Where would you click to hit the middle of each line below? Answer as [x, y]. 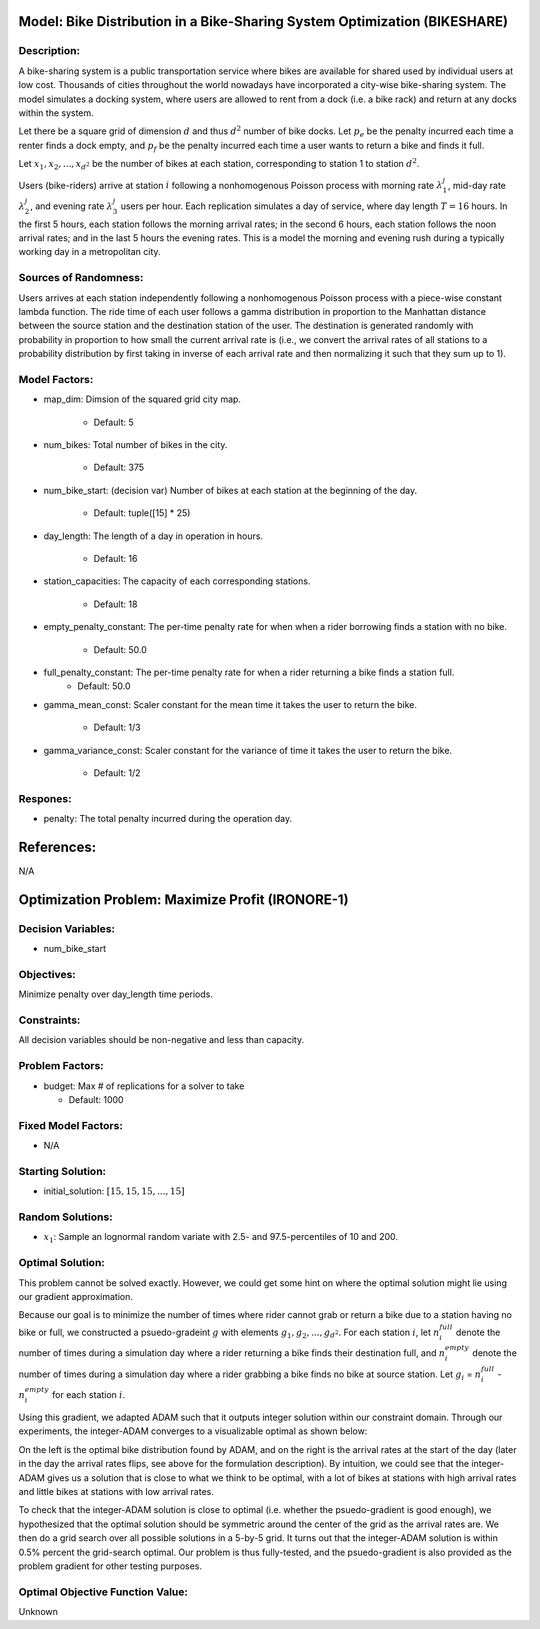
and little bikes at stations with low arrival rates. [116, 1492]
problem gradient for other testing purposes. [110, 1566]
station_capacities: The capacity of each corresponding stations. [177, 581]
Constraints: [49, 1020]
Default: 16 [115, 559]
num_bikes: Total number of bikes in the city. [135, 445]
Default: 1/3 [117, 727]
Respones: [45, 798]
